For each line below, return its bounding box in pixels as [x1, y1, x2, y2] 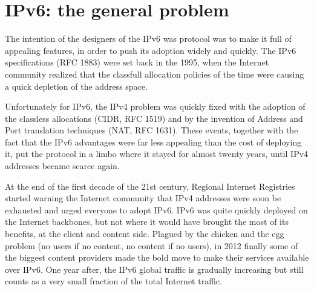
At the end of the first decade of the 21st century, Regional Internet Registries [5, 179, 295, 192]
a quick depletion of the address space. [5, 79, 148, 92]
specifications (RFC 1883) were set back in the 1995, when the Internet [5, 56, 269, 69]
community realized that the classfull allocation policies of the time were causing [5, 67, 304, 80]
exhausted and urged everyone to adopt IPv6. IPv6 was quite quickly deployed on [5, 203, 308, 216]
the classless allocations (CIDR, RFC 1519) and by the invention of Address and [5, 112, 303, 124]
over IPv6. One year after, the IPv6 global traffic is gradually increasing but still [5, 263, 304, 275]
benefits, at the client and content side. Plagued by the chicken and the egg [5, 227, 284, 240]
